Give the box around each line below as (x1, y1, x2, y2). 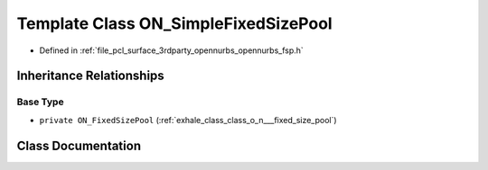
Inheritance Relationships (16, 68, 164, 84)
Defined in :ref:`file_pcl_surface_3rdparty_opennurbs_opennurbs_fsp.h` (39, 45, 305, 56)
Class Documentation (16, 138, 142, 153)
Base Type (16, 95, 64, 108)
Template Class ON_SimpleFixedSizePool (16, 13, 333, 33)
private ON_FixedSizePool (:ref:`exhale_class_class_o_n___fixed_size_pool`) (39, 114, 338, 125)
